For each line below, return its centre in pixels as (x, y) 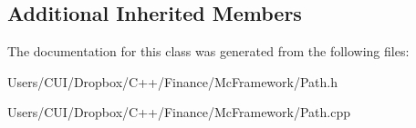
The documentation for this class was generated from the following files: (208, 51)
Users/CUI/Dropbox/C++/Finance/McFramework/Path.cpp (179, 112)
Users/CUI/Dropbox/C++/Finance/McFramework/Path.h (173, 81)
